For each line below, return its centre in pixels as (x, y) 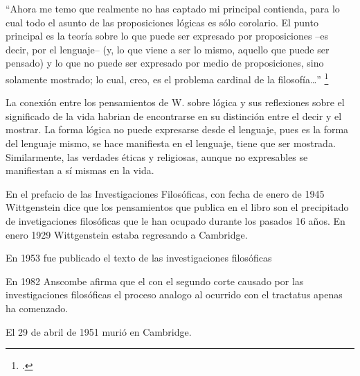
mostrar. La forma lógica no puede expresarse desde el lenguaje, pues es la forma (177, 129)
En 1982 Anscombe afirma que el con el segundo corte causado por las (155, 281)
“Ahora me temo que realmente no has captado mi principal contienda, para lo (173, 8)
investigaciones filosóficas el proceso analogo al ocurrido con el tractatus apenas (174, 294)
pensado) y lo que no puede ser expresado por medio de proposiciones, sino (165, 63)
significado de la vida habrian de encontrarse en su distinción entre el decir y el (174, 116)
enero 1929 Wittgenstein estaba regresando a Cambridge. (127, 234)
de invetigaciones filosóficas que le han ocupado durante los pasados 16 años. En (175, 220)
